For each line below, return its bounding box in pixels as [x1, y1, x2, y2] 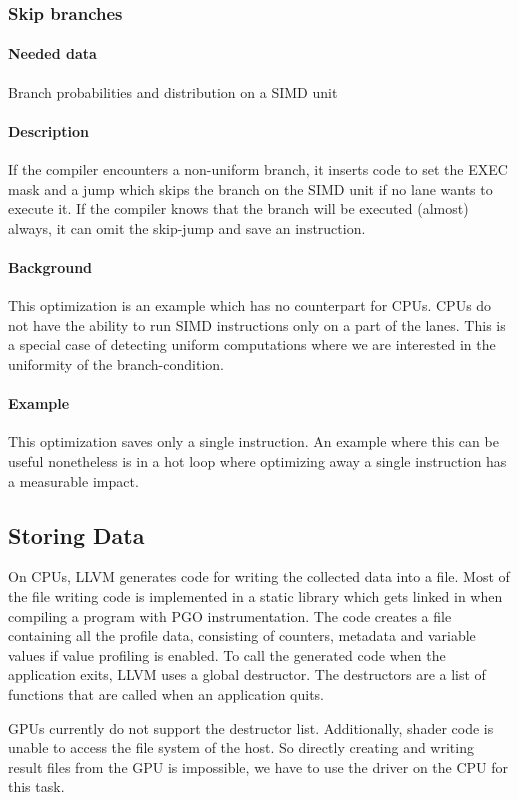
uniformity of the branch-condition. [8, 353, 224, 374]
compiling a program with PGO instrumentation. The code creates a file [8, 605, 452, 626]
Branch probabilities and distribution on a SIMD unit [8, 81, 338, 102]
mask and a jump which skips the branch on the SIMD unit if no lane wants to [8, 178, 493, 199]
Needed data [8, 43, 97, 64]
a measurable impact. [8, 470, 139, 491]
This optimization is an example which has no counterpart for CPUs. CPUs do [8, 295, 492, 316]
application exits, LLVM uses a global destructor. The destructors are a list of [8, 664, 486, 685]
